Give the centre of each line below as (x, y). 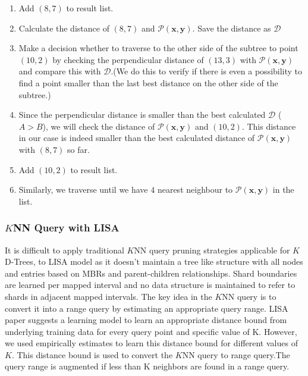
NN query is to (249, 296)
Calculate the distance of (64, 28)
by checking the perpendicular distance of (128, 59)
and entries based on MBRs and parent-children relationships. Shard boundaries (151, 273)
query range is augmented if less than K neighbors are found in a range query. (147, 366)
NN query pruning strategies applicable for (212, 250)
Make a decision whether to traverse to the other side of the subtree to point (158, 48)
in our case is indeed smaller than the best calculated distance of (137, 138)
